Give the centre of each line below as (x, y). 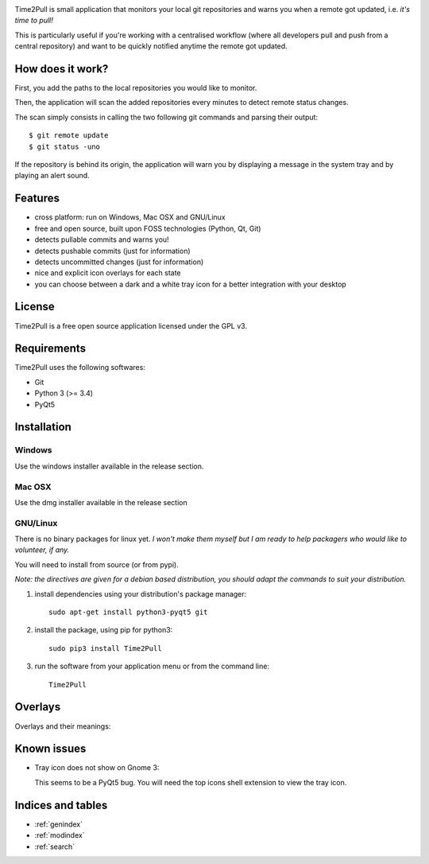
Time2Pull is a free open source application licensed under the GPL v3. (131, 325)
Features (37, 198)
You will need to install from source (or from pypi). (97, 564)
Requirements (50, 349)
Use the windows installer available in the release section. (109, 466)
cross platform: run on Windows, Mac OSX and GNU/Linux (130, 217)
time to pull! (34, 21)
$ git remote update (69, 136)
